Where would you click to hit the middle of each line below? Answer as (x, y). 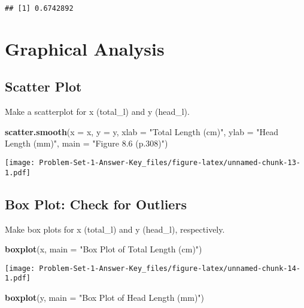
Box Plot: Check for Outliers (96, 204)
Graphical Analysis (85, 48)
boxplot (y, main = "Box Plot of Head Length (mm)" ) (105, 298)
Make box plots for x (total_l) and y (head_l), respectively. (115, 229)
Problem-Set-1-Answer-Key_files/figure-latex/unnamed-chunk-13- (170, 163)
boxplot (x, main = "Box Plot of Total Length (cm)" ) (104, 249)
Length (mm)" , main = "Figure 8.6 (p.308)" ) (86, 143)
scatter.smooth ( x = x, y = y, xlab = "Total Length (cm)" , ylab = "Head (142, 131)
